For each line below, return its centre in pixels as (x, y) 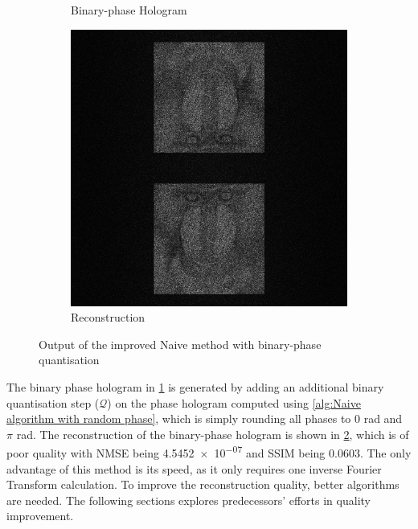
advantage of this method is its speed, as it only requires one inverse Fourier (194, 468)
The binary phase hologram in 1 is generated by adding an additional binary (195, 386)
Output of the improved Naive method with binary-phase (180, 344)
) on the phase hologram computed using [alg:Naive (234, 402)
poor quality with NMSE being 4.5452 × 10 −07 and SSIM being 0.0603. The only (209, 451)
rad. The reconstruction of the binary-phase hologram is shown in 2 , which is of (213, 434)
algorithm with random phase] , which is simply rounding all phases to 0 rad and (205, 418)
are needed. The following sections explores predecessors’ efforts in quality (189, 500)
